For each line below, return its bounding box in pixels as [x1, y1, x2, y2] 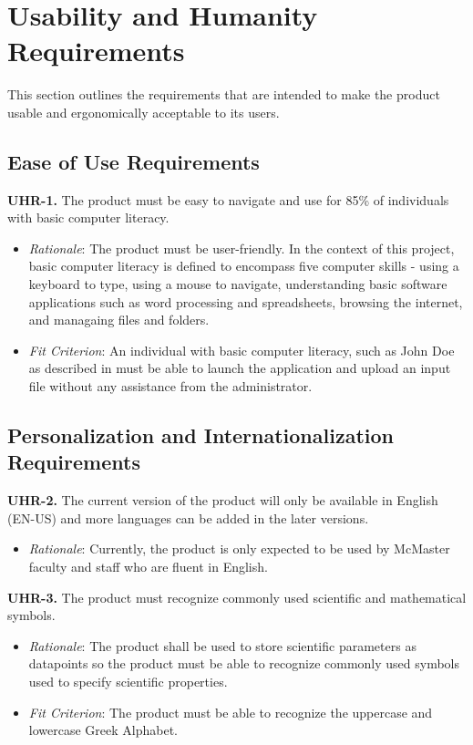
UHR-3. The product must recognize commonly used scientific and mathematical [7, 587, 467, 606]
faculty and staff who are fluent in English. [28, 557, 268, 576]
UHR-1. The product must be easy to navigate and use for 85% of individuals [7, 190, 449, 209]
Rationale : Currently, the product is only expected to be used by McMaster [28, 539, 450, 558]
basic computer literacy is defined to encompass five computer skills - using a [28, 256, 459, 275]
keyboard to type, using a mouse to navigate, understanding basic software [28, 274, 447, 294]
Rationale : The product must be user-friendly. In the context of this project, [28, 238, 455, 257]
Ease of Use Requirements [7, 147, 260, 175]
